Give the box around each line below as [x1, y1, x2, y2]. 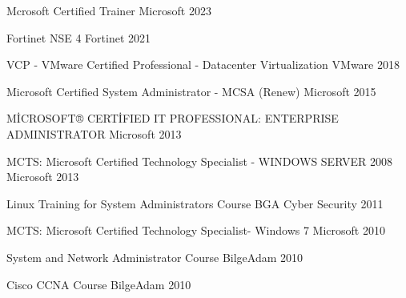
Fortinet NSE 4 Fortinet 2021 [6, 29, 151, 46]
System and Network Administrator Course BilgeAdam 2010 [6, 248, 303, 265]
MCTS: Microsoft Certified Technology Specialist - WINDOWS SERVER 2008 [6, 152, 392, 169]
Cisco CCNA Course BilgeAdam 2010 [6, 276, 191, 292]
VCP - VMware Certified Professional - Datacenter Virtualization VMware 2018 [6, 56, 400, 73]
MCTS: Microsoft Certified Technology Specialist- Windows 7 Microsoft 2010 [6, 222, 385, 239]
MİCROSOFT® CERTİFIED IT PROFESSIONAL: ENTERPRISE [6, 110, 339, 127]
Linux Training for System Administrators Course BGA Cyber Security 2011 [6, 195, 384, 211]
